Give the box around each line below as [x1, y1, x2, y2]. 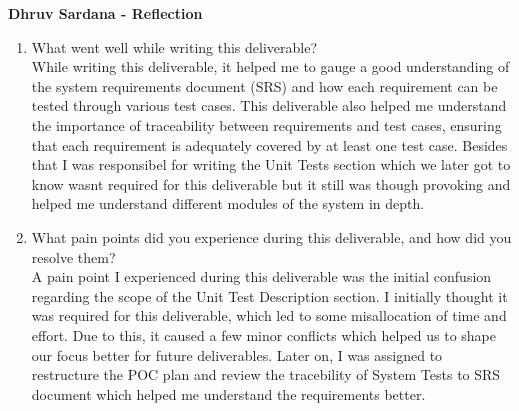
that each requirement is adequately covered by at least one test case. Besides [31, 134, 508, 155]
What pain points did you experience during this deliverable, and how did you [31, 226, 512, 247]
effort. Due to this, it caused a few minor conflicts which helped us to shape [31, 324, 496, 345]
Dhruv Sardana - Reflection [8, 3, 203, 23]
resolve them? [31, 246, 116, 267]
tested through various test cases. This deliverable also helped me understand [31, 95, 507, 116]
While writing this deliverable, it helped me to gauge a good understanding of [31, 56, 510, 77]
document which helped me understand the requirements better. [31, 383, 426, 404]
